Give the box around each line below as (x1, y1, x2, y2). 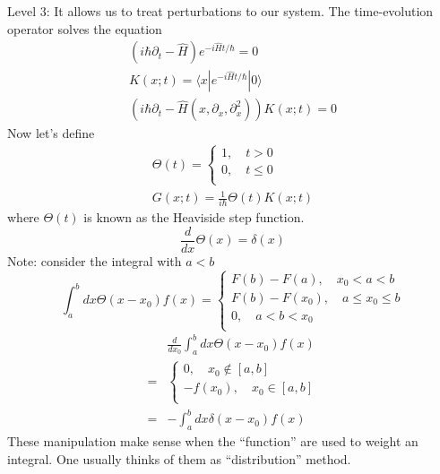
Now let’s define (7, 124, 95, 142)
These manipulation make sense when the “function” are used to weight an (7, 431, 418, 450)
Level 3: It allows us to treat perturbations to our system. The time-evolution (7, 2, 434, 20)
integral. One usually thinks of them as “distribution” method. (7, 449, 351, 468)
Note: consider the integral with (7, 252, 182, 271)
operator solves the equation (7, 19, 162, 38)
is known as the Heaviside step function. (83, 208, 305, 227)
